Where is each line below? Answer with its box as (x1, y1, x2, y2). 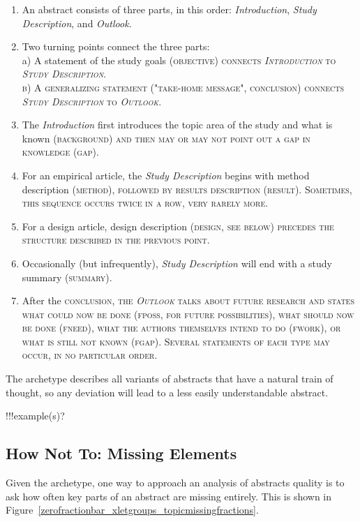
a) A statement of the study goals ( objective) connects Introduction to (22, 52, 336, 67)
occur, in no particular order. (22, 348, 158, 362)
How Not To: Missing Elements (6, 442, 237, 464)
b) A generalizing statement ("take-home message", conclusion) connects (22, 80, 344, 94)
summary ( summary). (22, 269, 112, 284)
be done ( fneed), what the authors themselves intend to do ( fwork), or (22, 320, 341, 335)
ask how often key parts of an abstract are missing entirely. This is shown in (6, 489, 332, 503)
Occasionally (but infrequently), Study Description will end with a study (22, 255, 332, 270)
